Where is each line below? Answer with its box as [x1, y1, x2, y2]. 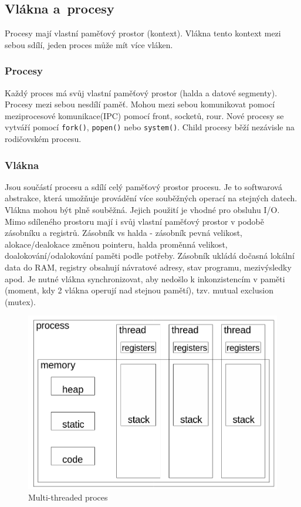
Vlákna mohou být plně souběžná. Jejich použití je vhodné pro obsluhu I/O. [5, 204, 280, 216]
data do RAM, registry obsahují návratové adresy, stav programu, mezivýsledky [5, 261, 292, 273]
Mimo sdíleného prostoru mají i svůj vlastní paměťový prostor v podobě [5, 215, 264, 227]
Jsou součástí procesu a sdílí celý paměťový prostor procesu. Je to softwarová [5, 180, 282, 192]
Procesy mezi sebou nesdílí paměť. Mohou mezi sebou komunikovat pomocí [5, 98, 275, 110]
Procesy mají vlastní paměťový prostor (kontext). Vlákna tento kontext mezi [5, 27, 281, 39]
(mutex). [5, 295, 36, 307]
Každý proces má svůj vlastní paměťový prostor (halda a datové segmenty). [5, 86, 278, 99]
